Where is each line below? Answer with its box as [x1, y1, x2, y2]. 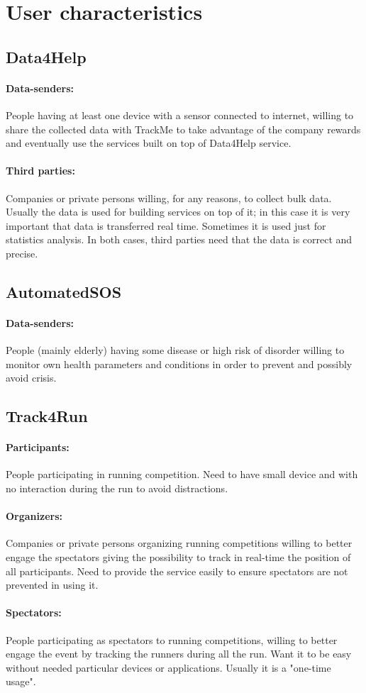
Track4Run [6, 405, 88, 427]
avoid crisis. [6, 370, 57, 385]
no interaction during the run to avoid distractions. [6, 481, 228, 496]
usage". [6, 674, 36, 689]
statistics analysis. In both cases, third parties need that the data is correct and [6, 232, 353, 247]
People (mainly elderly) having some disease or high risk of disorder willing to [6, 343, 345, 357]
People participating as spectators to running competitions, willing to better [6, 632, 338, 647]
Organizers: [6, 509, 63, 523]
